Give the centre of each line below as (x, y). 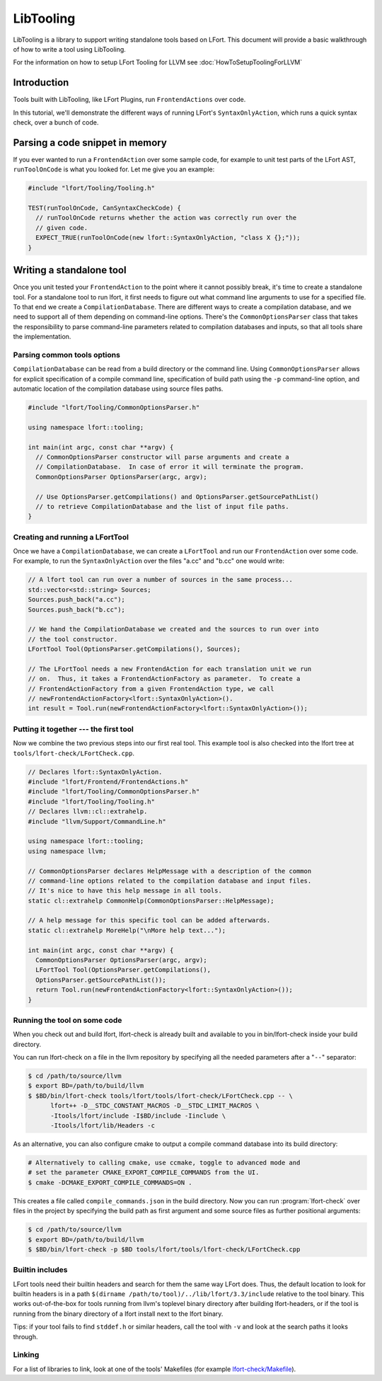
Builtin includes (40, 1270)
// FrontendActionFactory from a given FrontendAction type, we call (151, 689)
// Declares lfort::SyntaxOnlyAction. (95, 772)
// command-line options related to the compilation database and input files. (170, 881)
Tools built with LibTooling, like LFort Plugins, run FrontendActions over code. (129, 100)
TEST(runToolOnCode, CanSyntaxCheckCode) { (105, 208)
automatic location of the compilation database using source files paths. (118, 389)
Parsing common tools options (66, 355)
